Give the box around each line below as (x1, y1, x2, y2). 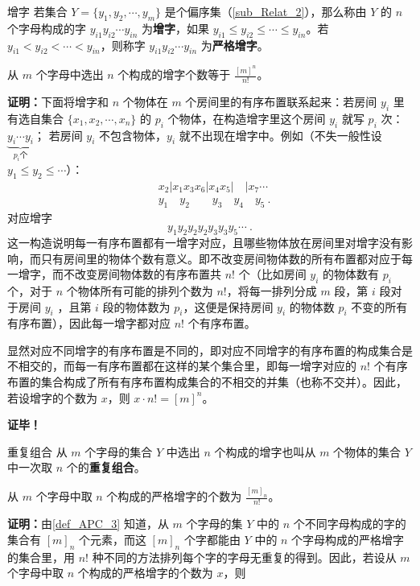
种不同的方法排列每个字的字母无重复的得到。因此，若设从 (92, 548, 397, 565)
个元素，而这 (78, 530, 146, 547)
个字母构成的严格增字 (291, 530, 405, 547)
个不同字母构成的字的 (293, 515, 406, 532)
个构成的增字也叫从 (214, 443, 316, 460)
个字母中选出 (35, 66, 104, 83)
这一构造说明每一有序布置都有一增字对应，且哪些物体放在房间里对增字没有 (7, 233, 401, 250)
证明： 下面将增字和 (7, 93, 109, 110)
